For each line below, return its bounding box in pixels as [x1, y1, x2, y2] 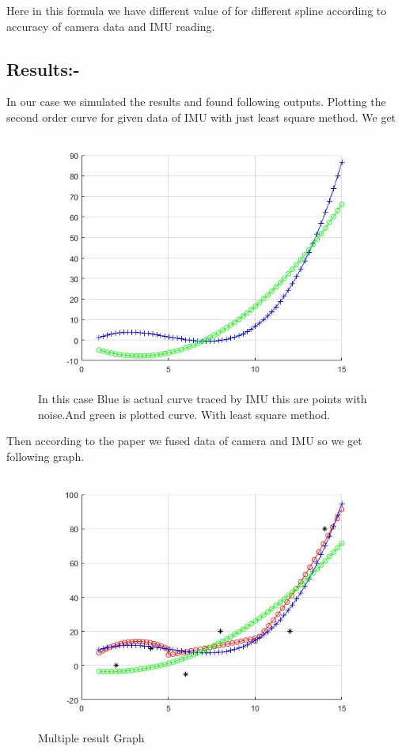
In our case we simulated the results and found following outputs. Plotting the [6, 93, 386, 110]
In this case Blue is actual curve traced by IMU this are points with [38, 391, 367, 407]
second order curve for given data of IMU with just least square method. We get [6, 108, 396, 125]
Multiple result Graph [38, 730, 145, 746]
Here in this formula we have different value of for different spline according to [6, 2, 387, 18]
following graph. [6, 447, 85, 464]
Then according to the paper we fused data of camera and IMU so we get [6, 432, 362, 449]
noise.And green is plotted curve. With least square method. [38, 406, 331, 422]
